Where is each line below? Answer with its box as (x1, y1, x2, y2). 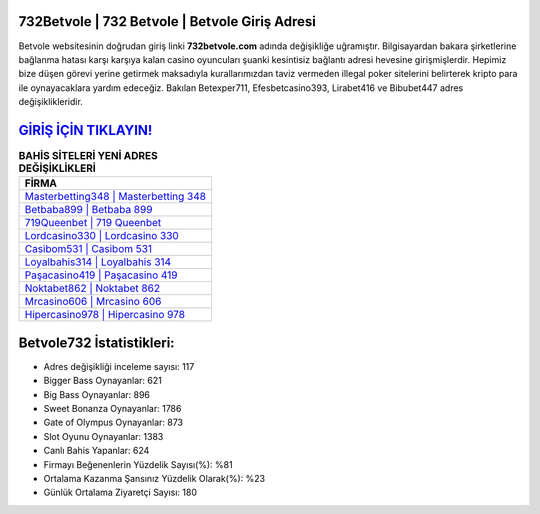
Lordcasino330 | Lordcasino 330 (24, 229, 179, 243)
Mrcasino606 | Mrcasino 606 (24, 295, 162, 309)
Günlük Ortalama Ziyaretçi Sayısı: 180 (43, 486, 197, 499)
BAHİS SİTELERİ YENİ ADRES (18, 149, 159, 163)
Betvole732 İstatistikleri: (18, 334, 175, 351)
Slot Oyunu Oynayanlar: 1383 (43, 430, 164, 442)
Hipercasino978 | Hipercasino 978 (24, 308, 185, 322)
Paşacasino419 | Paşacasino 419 (24, 268, 179, 282)
